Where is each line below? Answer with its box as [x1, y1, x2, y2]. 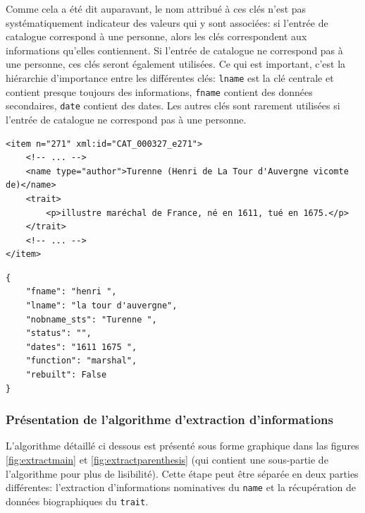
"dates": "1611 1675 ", [25, 342, 137, 352]
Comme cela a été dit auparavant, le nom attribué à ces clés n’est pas [6, 1, 307, 16]
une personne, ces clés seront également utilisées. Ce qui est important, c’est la [6, 56, 346, 71]
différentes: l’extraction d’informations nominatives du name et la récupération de [6, 480, 356, 495]
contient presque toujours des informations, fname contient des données [6, 84, 313, 99]
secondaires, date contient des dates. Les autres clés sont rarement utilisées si [6, 98, 340, 113]
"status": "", [25, 328, 92, 339]
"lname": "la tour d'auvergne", [25, 301, 178, 311]
